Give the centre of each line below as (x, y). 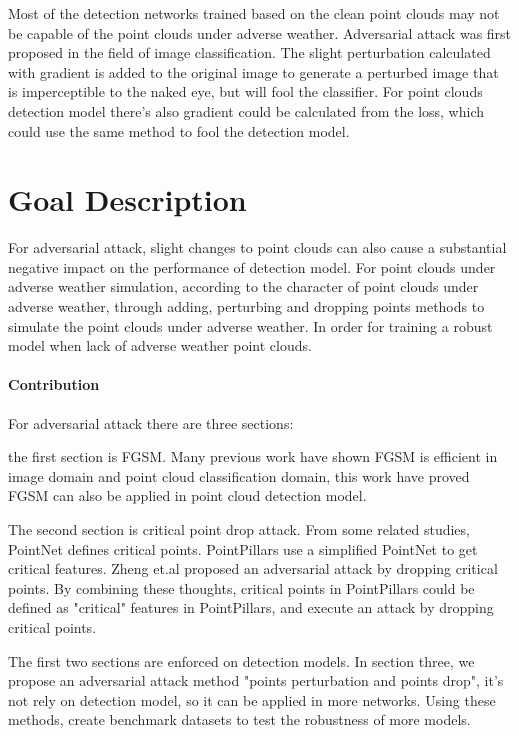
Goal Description (127, 199)
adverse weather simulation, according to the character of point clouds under (243, 286)
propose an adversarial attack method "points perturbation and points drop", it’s (256, 680)
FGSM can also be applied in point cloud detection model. (187, 495)
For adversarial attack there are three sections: (151, 422)
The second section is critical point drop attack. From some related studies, (239, 529)
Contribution (54, 384)
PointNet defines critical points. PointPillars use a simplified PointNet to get (243, 548)
